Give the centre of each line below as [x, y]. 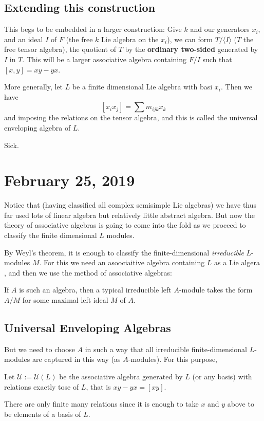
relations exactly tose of [42, 386]
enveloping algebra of [37, 127]
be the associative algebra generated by [121, 376]
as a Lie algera [237, 262]
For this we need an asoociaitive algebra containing [124, 262]
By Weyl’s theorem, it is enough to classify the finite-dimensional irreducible [124, 252]
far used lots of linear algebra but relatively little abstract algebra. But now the [129, 215]
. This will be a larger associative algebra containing [104, 59]
